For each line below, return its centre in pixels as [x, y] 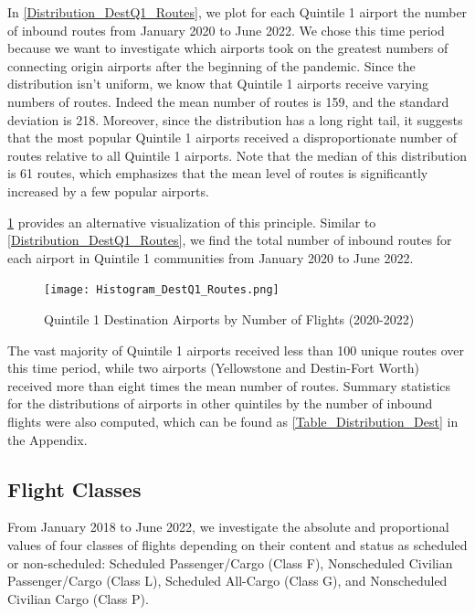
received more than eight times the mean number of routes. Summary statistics [229, 385]
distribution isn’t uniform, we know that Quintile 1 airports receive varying [218, 84]
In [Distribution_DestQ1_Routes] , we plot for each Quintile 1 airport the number [237, 12]
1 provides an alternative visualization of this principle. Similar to [192, 222]
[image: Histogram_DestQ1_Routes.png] [162, 290]
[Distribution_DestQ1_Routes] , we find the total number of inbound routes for [230, 240]
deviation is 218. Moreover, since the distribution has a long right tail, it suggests [235, 119]
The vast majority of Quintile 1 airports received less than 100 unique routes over [236, 350]
